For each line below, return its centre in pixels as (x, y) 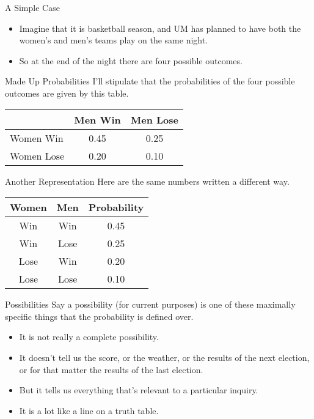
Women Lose (37, 155)
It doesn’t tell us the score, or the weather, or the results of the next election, (164, 357)
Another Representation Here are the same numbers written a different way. (147, 181)
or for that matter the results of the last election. (111, 369)
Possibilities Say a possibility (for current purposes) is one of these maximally (150, 304)
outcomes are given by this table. (67, 93)
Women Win (37, 138)
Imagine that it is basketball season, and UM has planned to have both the (160, 28)
